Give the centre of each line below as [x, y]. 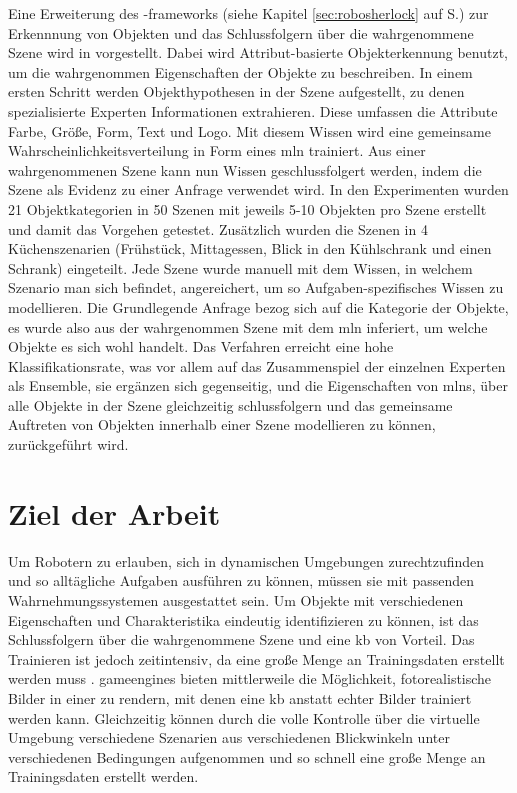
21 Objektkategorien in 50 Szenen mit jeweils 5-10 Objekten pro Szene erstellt [247, 208]
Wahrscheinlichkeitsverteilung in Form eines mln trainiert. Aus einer [217, 150]
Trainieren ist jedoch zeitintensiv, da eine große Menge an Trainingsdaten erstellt [256, 658]
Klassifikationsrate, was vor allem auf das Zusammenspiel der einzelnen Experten [257, 365]
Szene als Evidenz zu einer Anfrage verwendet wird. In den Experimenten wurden [258, 189]
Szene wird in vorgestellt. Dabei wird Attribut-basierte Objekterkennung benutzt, [258, 52]
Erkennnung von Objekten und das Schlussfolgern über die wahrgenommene [241, 32]
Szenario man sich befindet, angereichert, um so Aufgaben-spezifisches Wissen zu [256, 287]
